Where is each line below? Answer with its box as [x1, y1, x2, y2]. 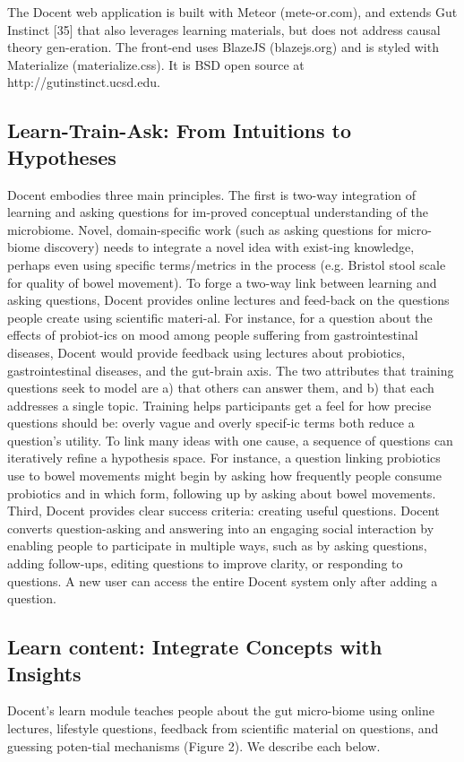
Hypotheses [7, 143, 116, 170]
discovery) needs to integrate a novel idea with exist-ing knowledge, [44, 238, 415, 256]
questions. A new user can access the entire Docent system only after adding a [7, 571, 438, 590]
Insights [7, 659, 82, 687]
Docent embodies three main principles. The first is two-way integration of [7, 185, 417, 203]
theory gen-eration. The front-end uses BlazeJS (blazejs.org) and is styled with [7, 38, 439, 56]
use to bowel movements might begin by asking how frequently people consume [7, 466, 442, 485]
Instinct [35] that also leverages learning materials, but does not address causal [7, 20, 441, 39]
